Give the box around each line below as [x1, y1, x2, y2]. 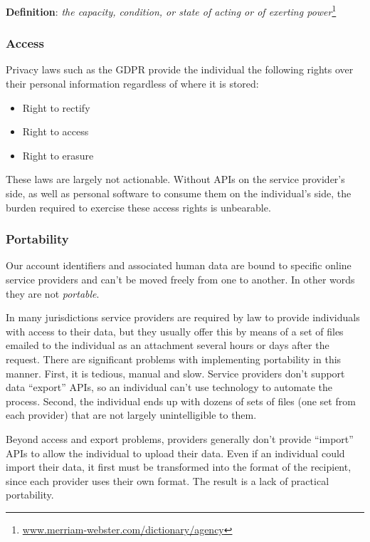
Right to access [22, 124, 89, 139]
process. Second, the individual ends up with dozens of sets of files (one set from [6, 393, 356, 408]
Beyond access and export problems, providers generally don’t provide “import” [6, 431, 354, 446]
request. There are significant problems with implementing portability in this [6, 352, 342, 366]
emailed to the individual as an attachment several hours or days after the [6, 338, 329, 353]
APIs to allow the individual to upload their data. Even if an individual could [6, 445, 345, 460]
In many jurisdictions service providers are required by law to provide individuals [6, 310, 360, 325]
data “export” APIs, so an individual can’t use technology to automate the [6, 380, 332, 395]
